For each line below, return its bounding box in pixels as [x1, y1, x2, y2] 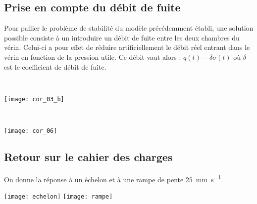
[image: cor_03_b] [4, 95, 64, 103]
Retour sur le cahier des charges [4, 149, 173, 164]
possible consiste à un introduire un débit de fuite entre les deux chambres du [4, 32, 240, 42]
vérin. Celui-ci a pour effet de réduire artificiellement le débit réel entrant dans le [4, 42, 250, 52]
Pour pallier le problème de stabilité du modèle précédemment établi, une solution [4, 23, 254, 33]
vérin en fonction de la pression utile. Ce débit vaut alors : [4, 51, 181, 62]
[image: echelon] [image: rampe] [4, 193, 113, 201]
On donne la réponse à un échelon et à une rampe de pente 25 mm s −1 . [4, 172, 223, 184]
